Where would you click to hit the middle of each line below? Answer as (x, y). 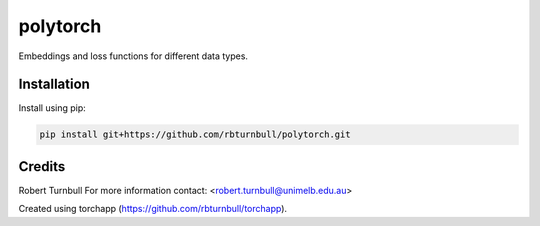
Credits (42, 166)
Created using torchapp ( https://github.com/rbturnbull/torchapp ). (153, 209)
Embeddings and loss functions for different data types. (133, 56)
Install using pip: (52, 108)
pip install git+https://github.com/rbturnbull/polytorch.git (195, 134)
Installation (54, 84)
